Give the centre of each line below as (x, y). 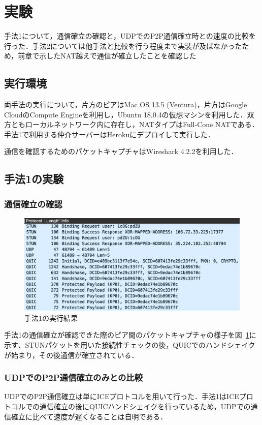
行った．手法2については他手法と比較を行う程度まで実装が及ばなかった (123, 45)
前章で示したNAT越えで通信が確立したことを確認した (107, 56)
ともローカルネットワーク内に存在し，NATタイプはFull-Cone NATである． (135, 124)
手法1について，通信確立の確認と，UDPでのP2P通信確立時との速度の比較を (130, 36)
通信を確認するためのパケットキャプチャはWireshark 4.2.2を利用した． (121, 151)
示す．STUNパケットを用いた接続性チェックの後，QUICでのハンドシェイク (130, 345)
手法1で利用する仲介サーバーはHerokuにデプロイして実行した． (109, 134)
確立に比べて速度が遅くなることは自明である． (89, 416)
